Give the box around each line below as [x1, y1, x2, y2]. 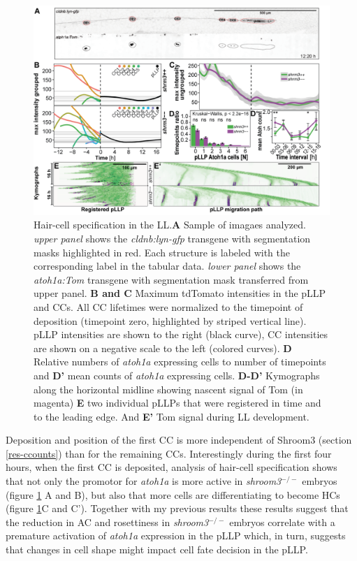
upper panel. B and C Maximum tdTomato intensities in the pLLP [34, 286, 326, 300]
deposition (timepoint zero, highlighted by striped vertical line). [34, 313, 307, 328]
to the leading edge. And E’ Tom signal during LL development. [34, 409, 309, 423]
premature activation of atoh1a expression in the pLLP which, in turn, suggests [6, 528, 346, 543]
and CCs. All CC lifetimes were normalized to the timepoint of [34, 299, 303, 314]
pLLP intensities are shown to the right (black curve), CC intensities [34, 327, 328, 342]
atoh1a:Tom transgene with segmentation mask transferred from [34, 272, 309, 286]
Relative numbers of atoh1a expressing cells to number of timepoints [34, 354, 326, 369]
